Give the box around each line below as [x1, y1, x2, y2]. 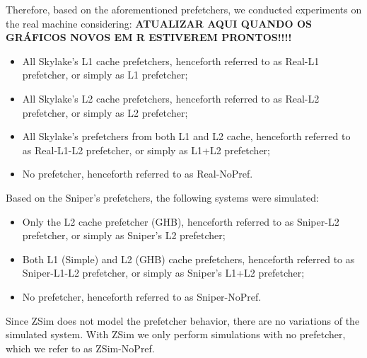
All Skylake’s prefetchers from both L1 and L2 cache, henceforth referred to [22, 129, 351, 144]
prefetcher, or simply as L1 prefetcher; [22, 67, 188, 82]
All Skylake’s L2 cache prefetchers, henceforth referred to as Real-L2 [22, 91, 320, 105]
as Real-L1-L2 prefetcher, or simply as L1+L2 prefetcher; [22, 142, 270, 157]
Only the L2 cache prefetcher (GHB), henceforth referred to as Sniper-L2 [22, 214, 339, 229]
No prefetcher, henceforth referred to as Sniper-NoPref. [22, 289, 262, 304]
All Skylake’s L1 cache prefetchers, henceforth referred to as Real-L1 [22, 53, 320, 68]
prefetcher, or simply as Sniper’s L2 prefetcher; [22, 228, 226, 243]
